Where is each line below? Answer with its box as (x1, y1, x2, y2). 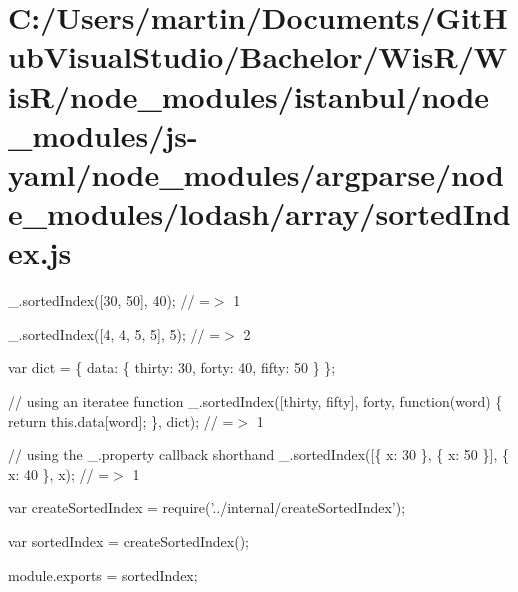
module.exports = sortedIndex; (8, 564, 198, 585)
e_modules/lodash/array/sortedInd (8, 193, 511, 234)
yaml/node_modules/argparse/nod (8, 153, 504, 194)
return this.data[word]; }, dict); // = (8, 410, 234, 431)
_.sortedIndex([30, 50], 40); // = (8, 290, 210, 311)
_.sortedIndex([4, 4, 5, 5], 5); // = (8, 323, 221, 344)
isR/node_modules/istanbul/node (8, 75, 490, 116)
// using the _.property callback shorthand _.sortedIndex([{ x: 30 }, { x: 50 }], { (8, 444, 509, 465)
